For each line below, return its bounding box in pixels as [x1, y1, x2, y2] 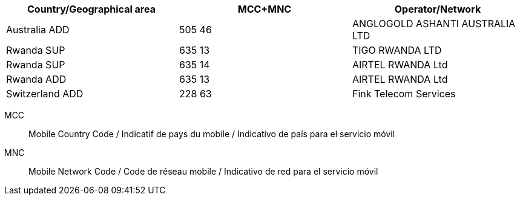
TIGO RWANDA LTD [352, 44, 442, 56]
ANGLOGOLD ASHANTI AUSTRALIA [352, 18, 516, 30]
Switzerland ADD [6, 88, 84, 100]
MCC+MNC [237, 3, 292, 15]
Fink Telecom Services [352, 88, 456, 100]
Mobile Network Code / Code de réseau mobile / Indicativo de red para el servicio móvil [28, 166, 378, 176]
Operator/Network [394, 3, 481, 15]
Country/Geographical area [27, 3, 156, 15]
